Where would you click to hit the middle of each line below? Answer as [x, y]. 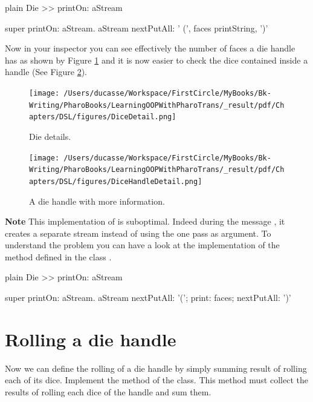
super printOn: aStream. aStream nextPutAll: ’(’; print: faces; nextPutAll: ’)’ [148, 298]
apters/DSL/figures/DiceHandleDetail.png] [116, 181]
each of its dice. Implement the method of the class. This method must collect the [156, 380]
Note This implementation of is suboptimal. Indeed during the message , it [145, 221]
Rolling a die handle [91, 339]
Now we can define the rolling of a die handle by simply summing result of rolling [156, 368]
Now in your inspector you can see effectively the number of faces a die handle [150, 48]
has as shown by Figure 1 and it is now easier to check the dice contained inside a [156, 60]
